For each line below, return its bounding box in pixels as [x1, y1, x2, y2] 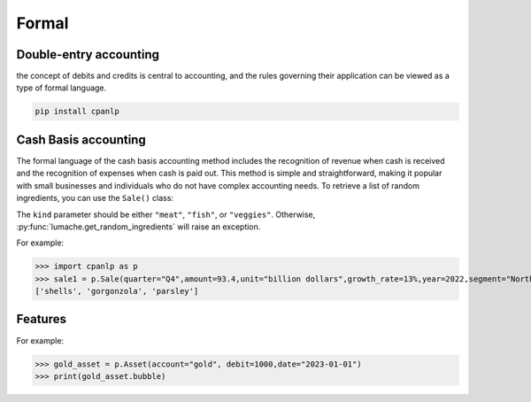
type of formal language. [16, 82, 107, 93]
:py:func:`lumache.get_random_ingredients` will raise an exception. [16, 221, 261, 232]
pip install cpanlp [35, 106, 119, 117]
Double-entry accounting [16, 47, 159, 62]
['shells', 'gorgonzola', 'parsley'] [35, 286, 199, 297]
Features [16, 312, 66, 327]
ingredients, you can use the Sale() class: [16, 193, 174, 204]
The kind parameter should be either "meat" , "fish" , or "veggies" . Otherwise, [16, 209, 316, 220]
